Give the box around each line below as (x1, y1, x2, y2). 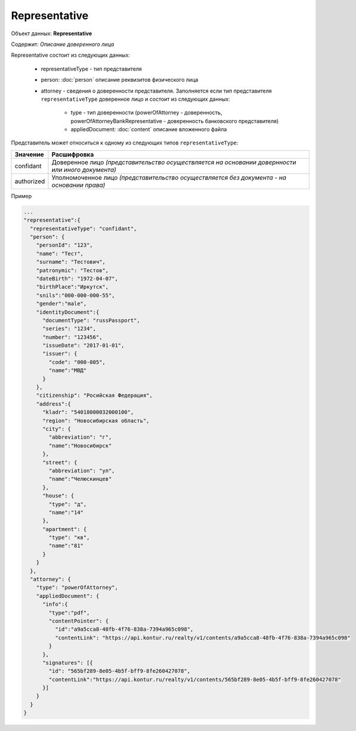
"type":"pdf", (48, 609, 90, 616)
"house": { (42, 492, 75, 499)
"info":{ (42, 601, 68, 608)
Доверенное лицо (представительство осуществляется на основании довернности (51, 158, 296, 166)
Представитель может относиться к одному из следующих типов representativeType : (11, 139, 239, 146)
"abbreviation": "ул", (48, 467, 116, 474)
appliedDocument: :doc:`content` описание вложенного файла (70, 126, 227, 133)
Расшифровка (51, 150, 94, 158)
